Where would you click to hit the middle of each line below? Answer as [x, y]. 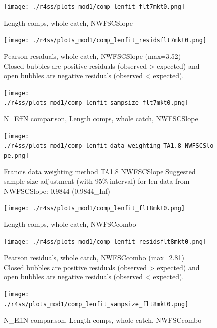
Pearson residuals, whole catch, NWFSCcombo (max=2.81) [94, 257]
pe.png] [17, 155]
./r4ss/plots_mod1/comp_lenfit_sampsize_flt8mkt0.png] [96, 304]
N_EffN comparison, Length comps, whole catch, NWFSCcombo [103, 320]
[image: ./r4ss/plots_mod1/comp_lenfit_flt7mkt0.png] [95, 7]
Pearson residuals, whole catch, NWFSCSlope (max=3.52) [93, 56]
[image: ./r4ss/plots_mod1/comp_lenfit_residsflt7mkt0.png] [105, 40]
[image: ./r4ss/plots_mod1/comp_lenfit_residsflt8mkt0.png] [105, 242]
